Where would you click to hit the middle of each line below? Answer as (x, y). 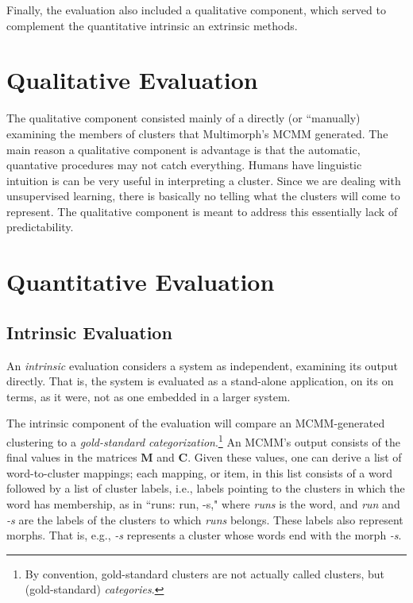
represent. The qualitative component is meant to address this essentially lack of (202, 211)
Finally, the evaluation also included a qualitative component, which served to (196, 10)
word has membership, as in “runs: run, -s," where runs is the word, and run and (203, 504)
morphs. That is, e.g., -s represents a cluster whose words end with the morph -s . (204, 535)
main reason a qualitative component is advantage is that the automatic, (183, 149)
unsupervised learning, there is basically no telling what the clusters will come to (203, 196)
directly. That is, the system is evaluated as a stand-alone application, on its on (200, 381)
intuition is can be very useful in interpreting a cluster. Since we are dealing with (204, 180)
